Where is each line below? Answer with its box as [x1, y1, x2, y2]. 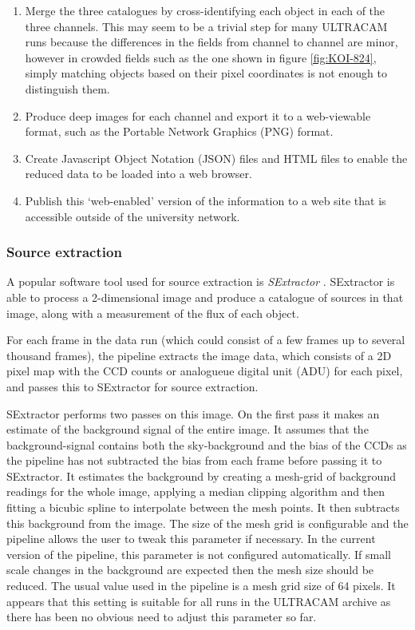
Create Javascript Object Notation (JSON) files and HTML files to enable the [25, 149, 408, 166]
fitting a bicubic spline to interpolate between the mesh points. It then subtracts [6, 499, 400, 516]
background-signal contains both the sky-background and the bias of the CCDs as [6, 436, 407, 453]
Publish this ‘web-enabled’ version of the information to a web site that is [25, 192, 386, 208]
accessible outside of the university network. [25, 208, 240, 224]
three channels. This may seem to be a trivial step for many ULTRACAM [25, 18, 388, 34]
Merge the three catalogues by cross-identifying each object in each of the [25, 2, 385, 18]
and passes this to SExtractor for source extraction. [6, 378, 259, 394]
